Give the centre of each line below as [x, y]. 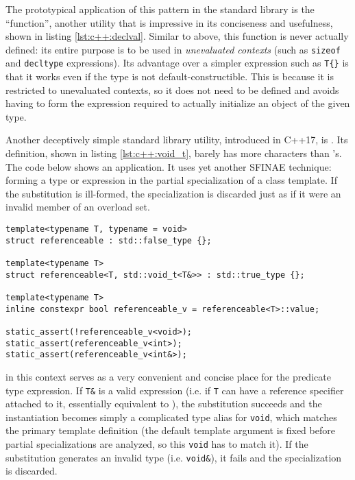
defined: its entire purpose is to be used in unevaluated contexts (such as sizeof [173, 49]
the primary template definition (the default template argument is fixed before [170, 430]
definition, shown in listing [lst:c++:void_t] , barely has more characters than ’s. [174, 153]
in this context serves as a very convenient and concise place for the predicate [168, 376]
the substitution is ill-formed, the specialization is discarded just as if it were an [173, 193]
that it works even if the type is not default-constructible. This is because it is [170, 76]
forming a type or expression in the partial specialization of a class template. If [171, 180]
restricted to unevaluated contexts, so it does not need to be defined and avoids [172, 89]
